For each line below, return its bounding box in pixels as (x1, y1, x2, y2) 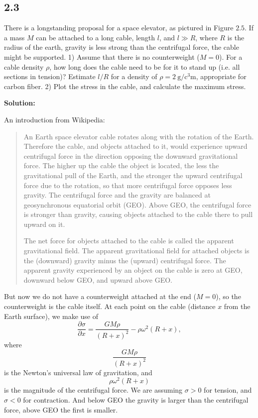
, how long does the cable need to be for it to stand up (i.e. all (49, 61, 240, 72)
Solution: (4, 98, 35, 108)
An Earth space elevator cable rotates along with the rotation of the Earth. (23, 131, 254, 141)
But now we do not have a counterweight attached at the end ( (4, 291, 196, 302)
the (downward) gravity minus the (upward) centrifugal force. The (23, 255, 226, 265)
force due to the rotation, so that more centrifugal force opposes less (23, 180, 232, 190)
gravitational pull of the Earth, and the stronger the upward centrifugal (23, 170, 243, 180)
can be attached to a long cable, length (36, 32, 155, 42)
